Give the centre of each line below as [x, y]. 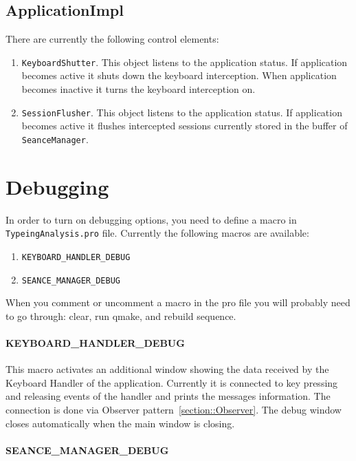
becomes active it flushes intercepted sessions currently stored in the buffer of [185, 126]
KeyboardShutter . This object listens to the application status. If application [185, 62]
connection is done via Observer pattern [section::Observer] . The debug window [174, 409]
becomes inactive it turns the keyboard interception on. [138, 89]
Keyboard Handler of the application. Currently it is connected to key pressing [172, 382]
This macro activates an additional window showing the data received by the [167, 369]
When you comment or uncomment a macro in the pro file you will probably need [178, 302]
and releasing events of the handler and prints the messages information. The [168, 396]
